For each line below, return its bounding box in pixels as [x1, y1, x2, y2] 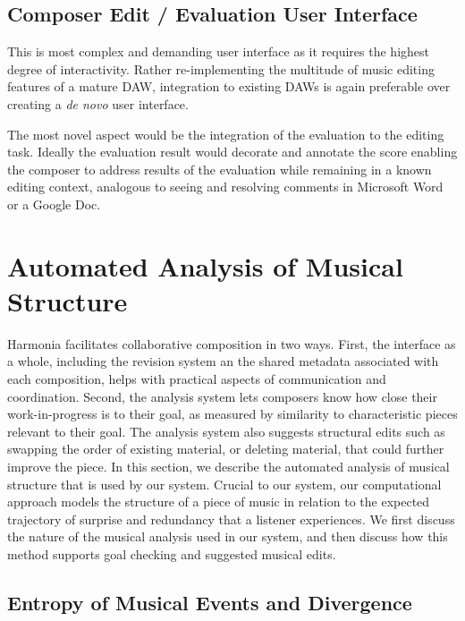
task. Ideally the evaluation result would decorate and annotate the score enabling [7, 142, 458, 161]
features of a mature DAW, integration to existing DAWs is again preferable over [7, 77, 451, 96]
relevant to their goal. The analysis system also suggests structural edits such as [7, 421, 445, 440]
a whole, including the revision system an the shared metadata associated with [7, 352, 439, 370]
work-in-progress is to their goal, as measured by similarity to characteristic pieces [7, 404, 458, 423]
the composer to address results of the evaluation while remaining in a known [7, 159, 432, 178]
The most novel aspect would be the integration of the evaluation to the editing [7, 124, 444, 143]
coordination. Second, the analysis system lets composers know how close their [7, 387, 437, 405]
